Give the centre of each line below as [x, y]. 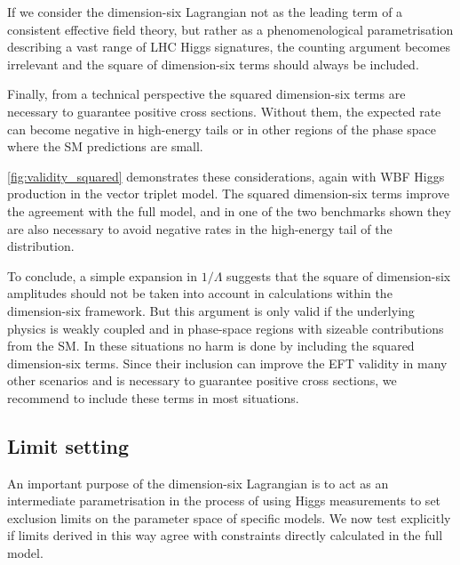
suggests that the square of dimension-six [339, 275]
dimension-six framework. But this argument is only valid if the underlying [211, 310]
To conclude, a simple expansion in [103, 275]
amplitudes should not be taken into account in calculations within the [200, 293]
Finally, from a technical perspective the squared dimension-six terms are [206, 94]
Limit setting [68, 445]
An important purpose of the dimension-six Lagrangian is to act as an [198, 483]
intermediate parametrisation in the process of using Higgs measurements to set [224, 500]
